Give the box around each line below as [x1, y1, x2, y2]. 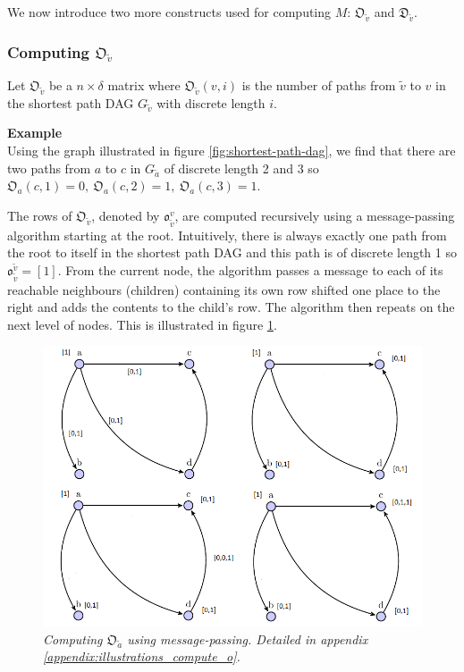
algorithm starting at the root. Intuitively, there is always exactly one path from [7, 225, 447, 244]
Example [7, 123, 63, 142]
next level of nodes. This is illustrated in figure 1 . [7, 315, 277, 333]
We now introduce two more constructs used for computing [7, 3, 332, 21]
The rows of [7, 206, 72, 224]
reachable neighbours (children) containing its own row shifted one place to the [7, 280, 441, 298]
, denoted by [91, 206, 160, 224]
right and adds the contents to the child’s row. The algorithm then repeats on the [7, 298, 455, 316]
